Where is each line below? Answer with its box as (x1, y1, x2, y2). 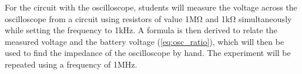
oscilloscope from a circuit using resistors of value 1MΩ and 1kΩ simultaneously (5, 12, 292, 24)
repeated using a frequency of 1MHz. (5, 58, 137, 70)
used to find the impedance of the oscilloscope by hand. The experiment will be (5, 47, 291, 59)
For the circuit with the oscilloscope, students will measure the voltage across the (5, 1, 297, 13)
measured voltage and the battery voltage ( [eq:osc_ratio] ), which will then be (5, 35, 284, 47)
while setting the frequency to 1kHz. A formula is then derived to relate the (5, 24, 277, 36)
